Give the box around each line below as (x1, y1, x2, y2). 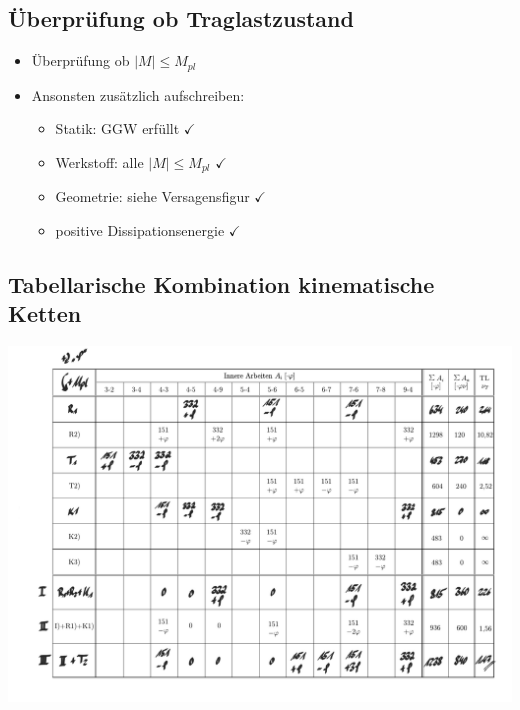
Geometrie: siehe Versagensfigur (55, 186, 250, 207)
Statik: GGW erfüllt (55, 118, 180, 139)
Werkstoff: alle (55, 151, 144, 172)
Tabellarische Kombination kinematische (8, 268, 435, 299)
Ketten (8, 298, 82, 329)
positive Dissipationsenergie (55, 219, 225, 240)
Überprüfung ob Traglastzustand (8, 3, 354, 34)
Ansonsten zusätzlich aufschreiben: (31, 84, 245, 105)
